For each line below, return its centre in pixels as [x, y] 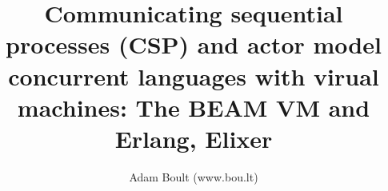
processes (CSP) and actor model [194, 44]
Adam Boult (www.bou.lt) [194, 176]
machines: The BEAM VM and [194, 107]
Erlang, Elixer [194, 138]
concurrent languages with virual [194, 76]
